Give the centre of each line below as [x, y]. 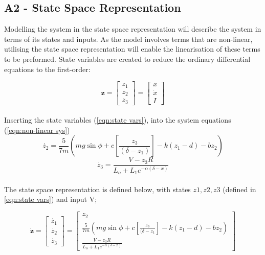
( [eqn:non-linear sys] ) [37, 130]
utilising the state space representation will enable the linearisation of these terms [132, 49]
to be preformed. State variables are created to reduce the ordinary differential [127, 59]
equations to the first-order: [47, 69]
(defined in [239, 189]
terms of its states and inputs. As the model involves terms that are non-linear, [128, 39]
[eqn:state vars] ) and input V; [51, 199]
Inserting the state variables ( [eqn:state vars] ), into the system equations [118, 120]
